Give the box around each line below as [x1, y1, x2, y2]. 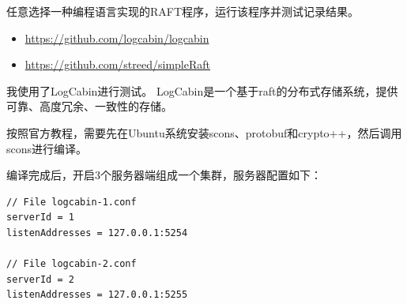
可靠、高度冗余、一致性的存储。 [6, 98, 172, 114]
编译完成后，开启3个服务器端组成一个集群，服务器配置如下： [6, 167, 322, 183]
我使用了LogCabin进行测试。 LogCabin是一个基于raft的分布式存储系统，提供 [6, 82, 398, 99]
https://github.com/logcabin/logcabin [24, 29, 209, 46]
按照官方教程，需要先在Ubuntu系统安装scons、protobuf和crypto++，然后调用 [6, 124, 402, 141]
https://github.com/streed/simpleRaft [24, 56, 211, 73]
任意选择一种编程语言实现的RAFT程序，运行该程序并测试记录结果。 [6, 3, 360, 19]
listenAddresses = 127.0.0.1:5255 [6, 289, 188, 301]
